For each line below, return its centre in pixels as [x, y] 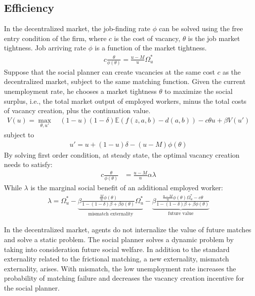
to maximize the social [199, 91]
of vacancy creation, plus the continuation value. [77, 110]
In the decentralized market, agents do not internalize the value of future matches [128, 230]
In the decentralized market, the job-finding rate [77, 28]
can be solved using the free [201, 28]
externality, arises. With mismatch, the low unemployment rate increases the [120, 268]
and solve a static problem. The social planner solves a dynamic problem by [119, 239]
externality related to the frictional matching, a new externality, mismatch [117, 259]
